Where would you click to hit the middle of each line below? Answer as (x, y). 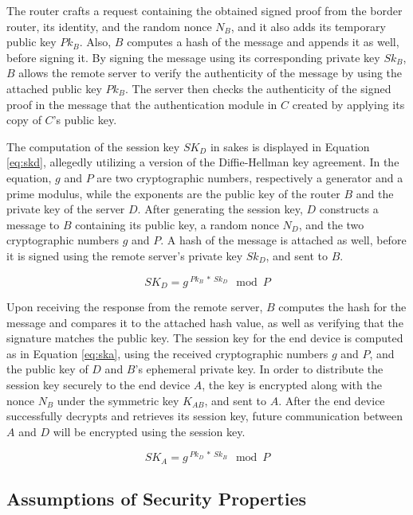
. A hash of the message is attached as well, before (283, 240)
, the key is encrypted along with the (292, 384)
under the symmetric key (118, 400)
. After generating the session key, (220, 209)
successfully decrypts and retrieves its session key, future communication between (205, 416)
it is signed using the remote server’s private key (125, 255)
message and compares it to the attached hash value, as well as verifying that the (205, 322)
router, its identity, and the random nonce (109, 26)
